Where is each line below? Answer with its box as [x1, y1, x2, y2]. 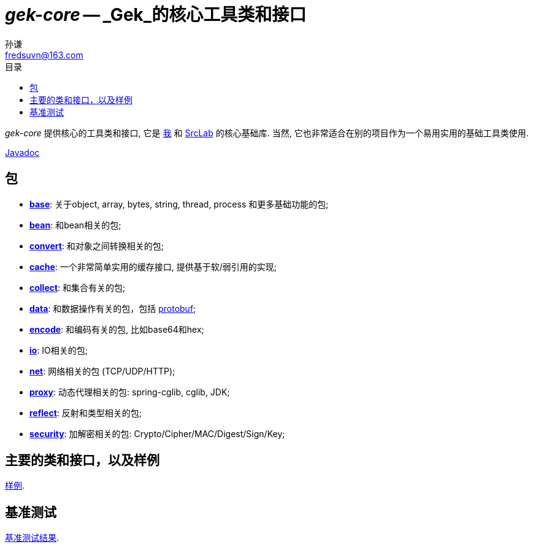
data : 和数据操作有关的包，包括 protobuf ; [29, 303, 196, 314]
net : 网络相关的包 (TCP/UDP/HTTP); [29, 365, 175, 376]
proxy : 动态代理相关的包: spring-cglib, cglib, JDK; [29, 386, 230, 397]
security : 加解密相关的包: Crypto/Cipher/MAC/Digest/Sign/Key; [29, 428, 285, 439]
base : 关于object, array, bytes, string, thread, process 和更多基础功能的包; [29, 198, 329, 209]
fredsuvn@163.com [5, 49, 83, 60]
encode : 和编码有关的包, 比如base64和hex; [29, 324, 204, 335]
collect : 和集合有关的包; [29, 282, 126, 293]
